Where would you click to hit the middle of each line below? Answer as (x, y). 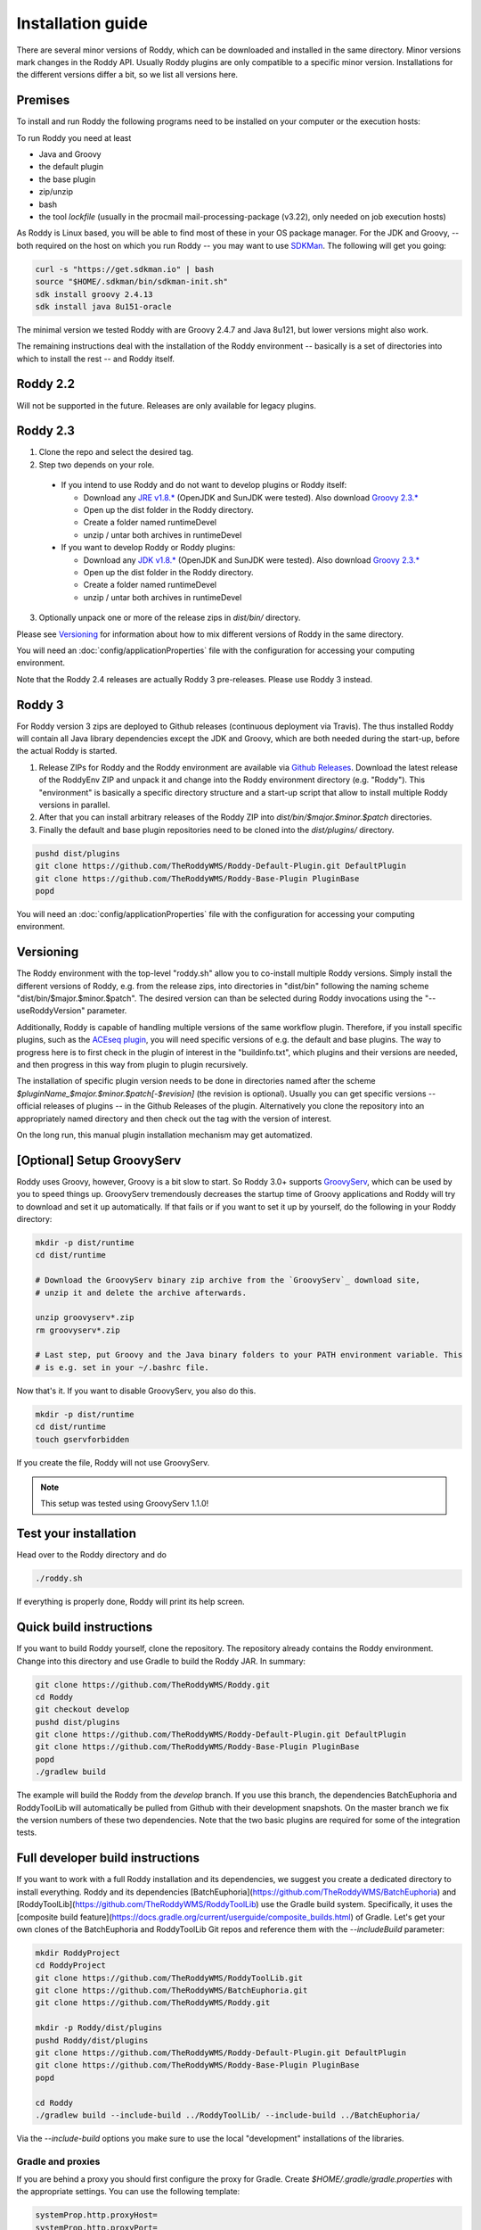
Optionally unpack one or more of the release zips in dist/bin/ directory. (170, 618)
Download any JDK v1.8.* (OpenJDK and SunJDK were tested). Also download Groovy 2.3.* (252, 560)
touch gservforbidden (82, 1439)
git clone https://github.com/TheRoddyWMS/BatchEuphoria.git (171, 1990)
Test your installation (77, 1534)
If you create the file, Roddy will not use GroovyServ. (113, 1462)
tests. (27, 1832)
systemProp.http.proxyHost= (96, 2215)
